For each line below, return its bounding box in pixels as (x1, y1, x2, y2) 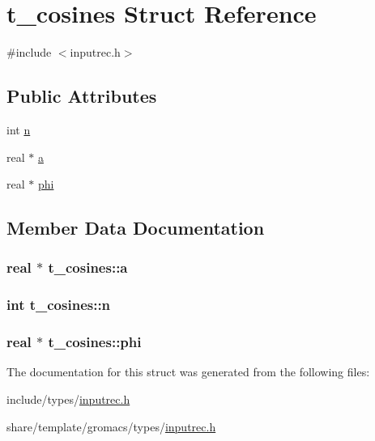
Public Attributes (6, 83, 157, 108)
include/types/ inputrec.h (6, 390, 130, 407)
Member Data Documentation (6, 215, 265, 240)
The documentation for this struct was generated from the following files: (6, 363, 370, 380)
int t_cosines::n (6, 295, 111, 315)
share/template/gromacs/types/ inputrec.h (6, 418, 216, 435)
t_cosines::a (48, 257, 128, 278)
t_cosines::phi (48, 332, 142, 352)
